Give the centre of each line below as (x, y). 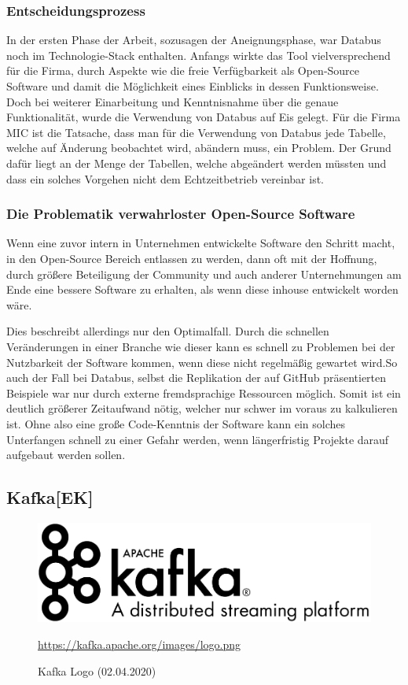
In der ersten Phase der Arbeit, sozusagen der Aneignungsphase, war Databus (194, 40)
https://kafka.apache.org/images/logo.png (140, 644)
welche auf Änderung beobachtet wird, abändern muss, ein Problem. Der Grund (199, 148)
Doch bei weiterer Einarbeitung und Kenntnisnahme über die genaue (173, 101)
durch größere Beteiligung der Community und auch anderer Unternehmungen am (204, 274)
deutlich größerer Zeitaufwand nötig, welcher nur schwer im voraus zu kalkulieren (202, 408)
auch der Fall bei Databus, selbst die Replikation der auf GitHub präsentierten (197, 378)
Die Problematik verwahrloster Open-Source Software (181, 214)
